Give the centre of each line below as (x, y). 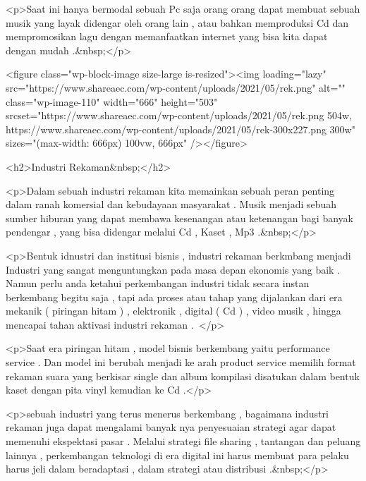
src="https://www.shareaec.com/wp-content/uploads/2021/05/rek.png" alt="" (176, 87)
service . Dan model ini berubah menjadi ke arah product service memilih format (181, 362)
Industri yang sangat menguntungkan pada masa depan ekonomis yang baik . (173, 269)
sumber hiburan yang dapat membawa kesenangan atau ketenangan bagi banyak (179, 218)
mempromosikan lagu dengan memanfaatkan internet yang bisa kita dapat (167, 36)
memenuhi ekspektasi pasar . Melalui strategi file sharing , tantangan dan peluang (183, 441)
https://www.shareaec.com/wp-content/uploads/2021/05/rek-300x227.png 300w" (181, 129)
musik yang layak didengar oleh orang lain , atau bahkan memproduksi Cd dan (177, 22)
